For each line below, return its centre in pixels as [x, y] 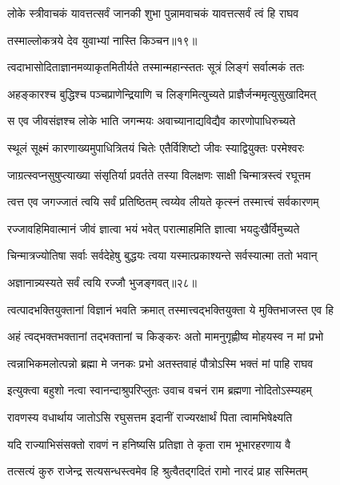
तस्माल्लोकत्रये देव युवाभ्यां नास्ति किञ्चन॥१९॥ [102, 40]
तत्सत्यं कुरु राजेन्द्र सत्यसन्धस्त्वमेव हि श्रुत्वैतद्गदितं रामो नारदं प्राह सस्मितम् [158, 471]
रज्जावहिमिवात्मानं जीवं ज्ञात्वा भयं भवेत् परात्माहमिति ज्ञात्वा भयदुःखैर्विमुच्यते [154, 228]
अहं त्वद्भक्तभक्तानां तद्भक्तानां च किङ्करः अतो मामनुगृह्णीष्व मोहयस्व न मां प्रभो [166, 336]
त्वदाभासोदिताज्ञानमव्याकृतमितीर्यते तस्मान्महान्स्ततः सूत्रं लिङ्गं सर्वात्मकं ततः [156, 67]
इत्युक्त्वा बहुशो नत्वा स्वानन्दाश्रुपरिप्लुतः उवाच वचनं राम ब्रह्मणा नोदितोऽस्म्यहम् [160, 390]
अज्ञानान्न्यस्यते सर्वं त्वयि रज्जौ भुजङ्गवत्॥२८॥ [102, 282]
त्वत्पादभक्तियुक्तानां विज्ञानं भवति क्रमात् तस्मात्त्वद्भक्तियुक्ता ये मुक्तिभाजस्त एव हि [170, 309]
